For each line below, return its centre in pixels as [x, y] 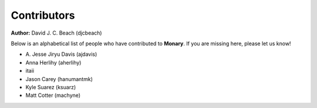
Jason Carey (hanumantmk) [59, 79]
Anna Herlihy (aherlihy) [53, 62]
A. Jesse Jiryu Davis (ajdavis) [61, 54]
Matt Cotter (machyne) [53, 95]
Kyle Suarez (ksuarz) [51, 87]
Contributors [43, 15]
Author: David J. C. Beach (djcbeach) [56, 33]
